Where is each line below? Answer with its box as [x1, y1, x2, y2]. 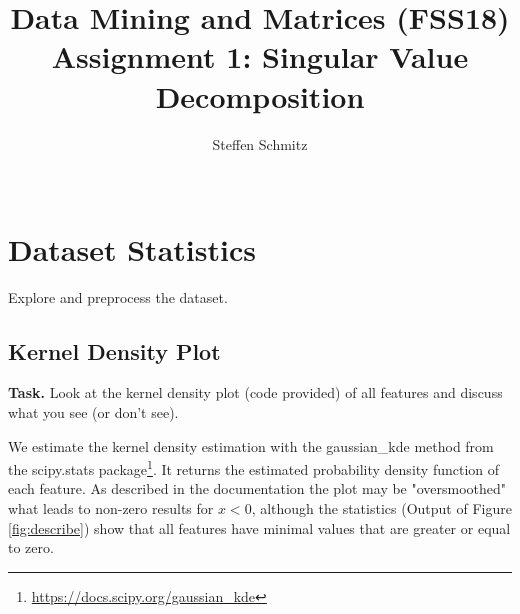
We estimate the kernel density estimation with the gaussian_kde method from [8, 435, 494, 456]
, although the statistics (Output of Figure [251, 498, 512, 519]
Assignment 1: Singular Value [51, 36, 469, 77]
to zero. [8, 537, 54, 558]
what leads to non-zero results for [8, 498, 214, 519]
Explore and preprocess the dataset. [8, 286, 228, 307]
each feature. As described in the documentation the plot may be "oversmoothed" [8, 478, 507, 499]
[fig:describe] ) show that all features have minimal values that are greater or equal [8, 517, 511, 538]
